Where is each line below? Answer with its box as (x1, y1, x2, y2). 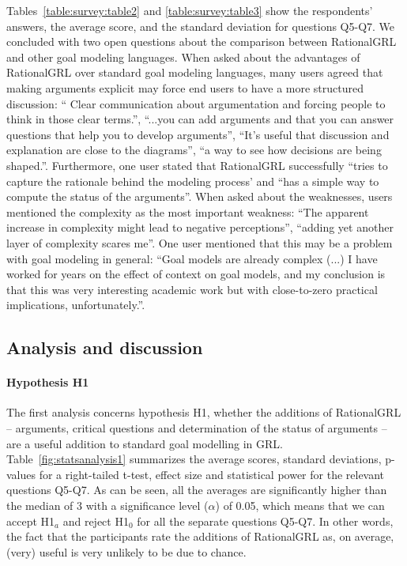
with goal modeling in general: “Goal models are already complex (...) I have (6, 250, 378, 266)
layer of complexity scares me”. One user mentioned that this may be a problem (6, 234, 393, 251)
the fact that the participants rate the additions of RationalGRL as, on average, (6, 528, 394, 545)
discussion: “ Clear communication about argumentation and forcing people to (6, 95, 386, 111)
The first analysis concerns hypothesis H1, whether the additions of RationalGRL (6, 404, 401, 421)
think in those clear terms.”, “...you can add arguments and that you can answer (6, 111, 394, 127)
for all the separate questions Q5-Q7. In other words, (137, 512, 394, 529)
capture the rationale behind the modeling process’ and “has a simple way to (6, 172, 379, 189)
